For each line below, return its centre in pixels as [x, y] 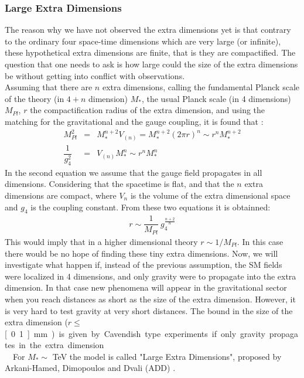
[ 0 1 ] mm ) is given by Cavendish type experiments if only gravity [135, 333]
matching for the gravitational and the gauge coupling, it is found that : [134, 121]
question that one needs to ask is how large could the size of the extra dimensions [151, 64]
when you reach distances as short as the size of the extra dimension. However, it [150, 299]
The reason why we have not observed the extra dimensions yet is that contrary [148, 30]
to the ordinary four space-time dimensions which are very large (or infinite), [143, 41]
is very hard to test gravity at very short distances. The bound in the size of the [149, 310]
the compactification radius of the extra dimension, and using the [148, 110]
